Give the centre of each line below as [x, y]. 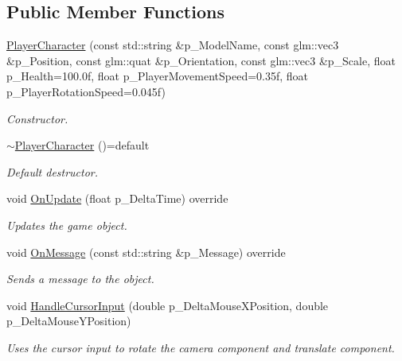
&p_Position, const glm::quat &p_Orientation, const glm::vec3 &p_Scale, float [201, 60]
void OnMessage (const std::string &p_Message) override [146, 252]
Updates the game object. [67, 225]
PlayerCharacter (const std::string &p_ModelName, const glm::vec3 [173, 45]
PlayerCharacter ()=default [82, 145]
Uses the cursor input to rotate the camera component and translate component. [201, 347]
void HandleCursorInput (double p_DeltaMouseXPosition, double [168, 305]
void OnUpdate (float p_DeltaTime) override [117, 198]
